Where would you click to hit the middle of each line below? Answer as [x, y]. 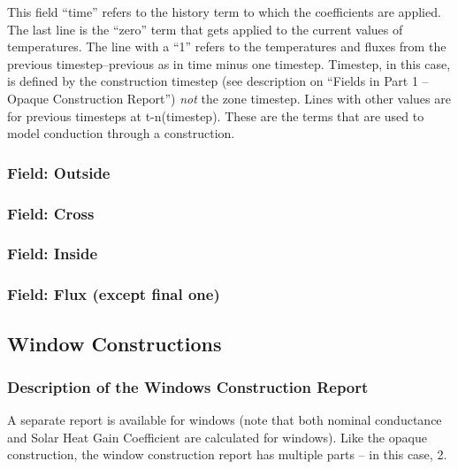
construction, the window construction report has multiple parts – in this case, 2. [227, 454]
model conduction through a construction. [121, 133]
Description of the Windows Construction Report [188, 386]
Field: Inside [53, 254]
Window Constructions [114, 343]
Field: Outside [59, 172]
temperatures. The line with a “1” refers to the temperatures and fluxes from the [227, 46]
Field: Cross [51, 213]
